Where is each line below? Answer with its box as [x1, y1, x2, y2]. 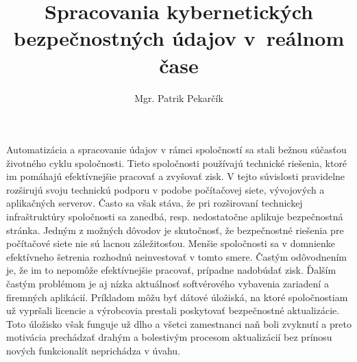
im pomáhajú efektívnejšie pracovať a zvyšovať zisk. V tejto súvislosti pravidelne [6, 169, 345, 183]
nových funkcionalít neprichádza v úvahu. [6, 344, 181, 357]
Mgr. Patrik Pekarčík [134, 90, 223, 105]
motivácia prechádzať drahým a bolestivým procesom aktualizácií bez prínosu [6, 330, 332, 344]
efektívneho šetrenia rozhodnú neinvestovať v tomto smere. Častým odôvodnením [6, 249, 347, 263]
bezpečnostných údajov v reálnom [13, 24, 345, 52]
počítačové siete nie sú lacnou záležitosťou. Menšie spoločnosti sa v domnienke [6, 236, 335, 250]
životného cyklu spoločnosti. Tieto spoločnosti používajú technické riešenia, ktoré [6, 155, 347, 170]
